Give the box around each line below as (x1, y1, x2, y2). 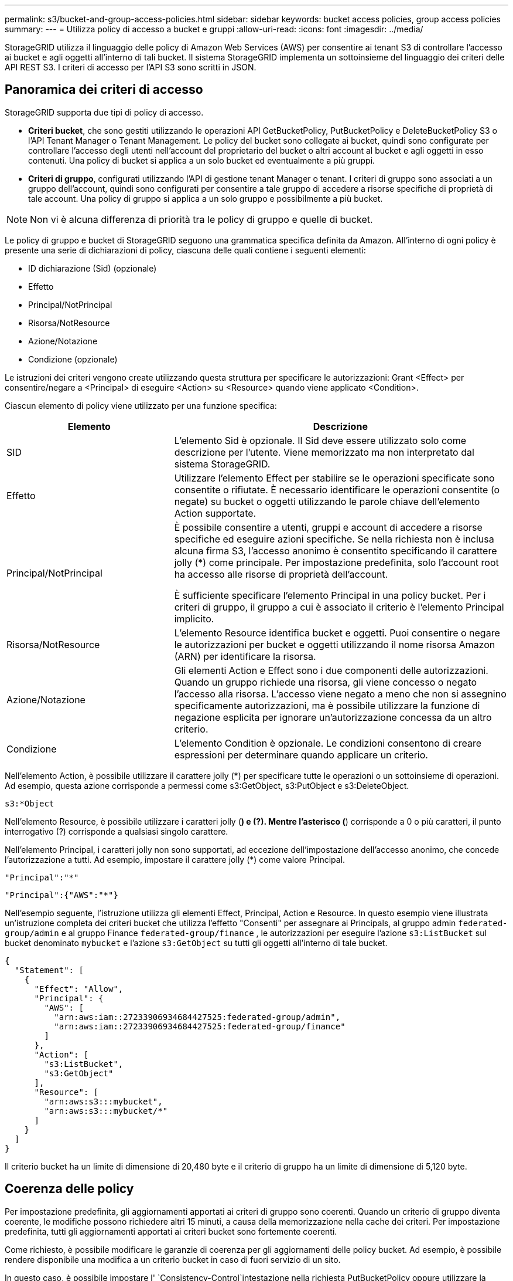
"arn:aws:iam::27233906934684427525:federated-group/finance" (54, 1021, 346, 1031)
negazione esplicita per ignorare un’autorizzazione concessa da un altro (174, 711, 492, 723)
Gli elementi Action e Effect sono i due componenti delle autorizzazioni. (174, 664, 488, 676)
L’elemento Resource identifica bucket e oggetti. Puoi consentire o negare (174, 626, 500, 639)
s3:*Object (5, 798, 54, 808)
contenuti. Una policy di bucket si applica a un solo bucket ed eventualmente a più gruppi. (28, 155, 375, 165)
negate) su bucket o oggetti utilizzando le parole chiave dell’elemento (174, 495, 480, 507)
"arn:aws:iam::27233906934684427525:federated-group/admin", (54, 1012, 341, 1022)
